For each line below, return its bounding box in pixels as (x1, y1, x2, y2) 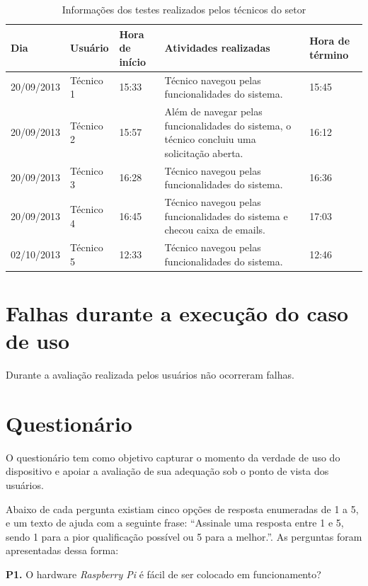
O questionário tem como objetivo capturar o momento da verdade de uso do (6, 449, 340, 464)
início (119, 54, 146, 69)
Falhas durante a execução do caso (6, 299, 349, 328)
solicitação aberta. (164, 145, 243, 160)
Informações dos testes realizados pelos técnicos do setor (62, 2, 306, 16)
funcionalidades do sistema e (164, 208, 288, 223)
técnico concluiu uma (164, 132, 256, 146)
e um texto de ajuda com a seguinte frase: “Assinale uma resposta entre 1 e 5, (6, 515, 344, 530)
